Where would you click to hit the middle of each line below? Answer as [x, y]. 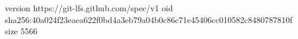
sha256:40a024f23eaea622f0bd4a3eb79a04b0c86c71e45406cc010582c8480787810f [149, 19]
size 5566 [21, 31]
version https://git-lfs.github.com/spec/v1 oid [89, 8]
